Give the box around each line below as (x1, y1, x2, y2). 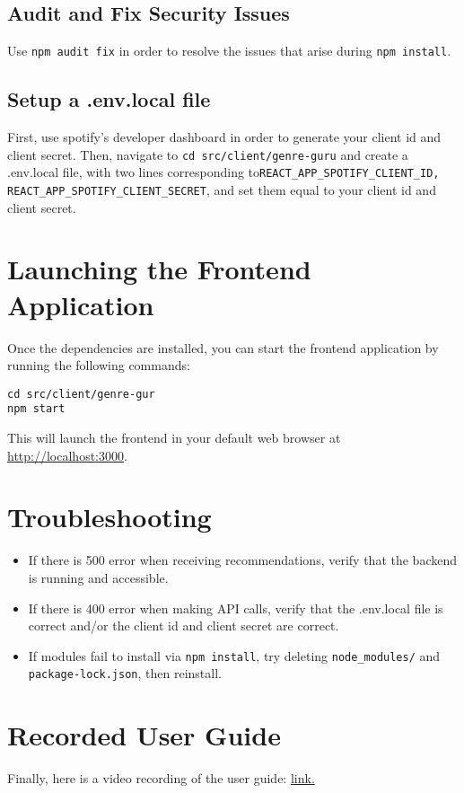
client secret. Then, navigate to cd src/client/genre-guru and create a (7, 145, 408, 163)
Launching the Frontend (7, 251, 311, 287)
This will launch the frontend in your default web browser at (7, 428, 341, 447)
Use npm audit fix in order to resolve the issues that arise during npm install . (7, 41, 451, 60)
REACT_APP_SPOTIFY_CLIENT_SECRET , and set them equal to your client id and (7, 180, 436, 198)
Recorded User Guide (7, 717, 281, 753)
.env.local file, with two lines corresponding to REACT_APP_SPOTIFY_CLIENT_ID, (7, 163, 440, 181)
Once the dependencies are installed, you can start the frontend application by (7, 338, 439, 357)
